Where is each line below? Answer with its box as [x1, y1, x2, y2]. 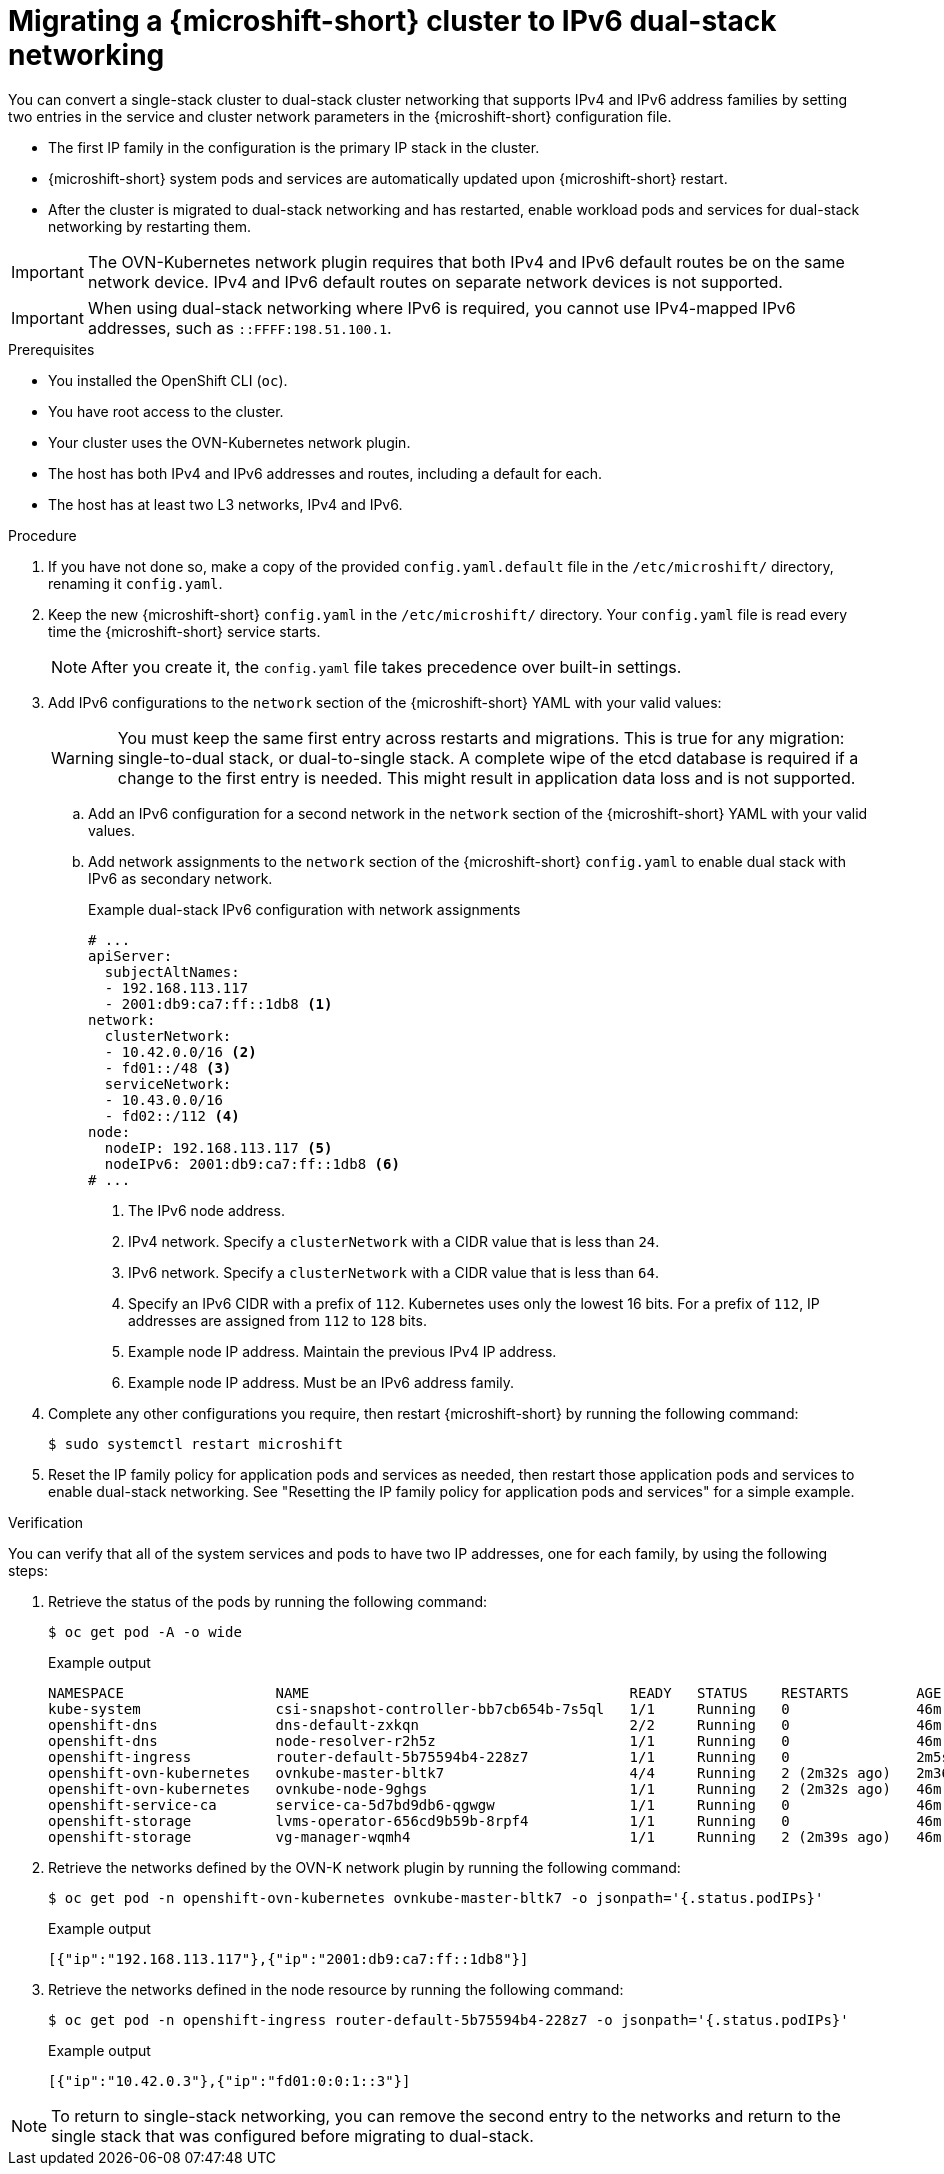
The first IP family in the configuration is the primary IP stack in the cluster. [48, 138, 540, 156]
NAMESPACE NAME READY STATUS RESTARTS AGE [48, 1684, 942, 1701]
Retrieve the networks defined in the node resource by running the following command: [48, 1980, 624, 1998]
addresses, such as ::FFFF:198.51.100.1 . [87, 317, 392, 338]
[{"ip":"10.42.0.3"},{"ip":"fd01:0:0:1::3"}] [48, 2072, 411, 2089]
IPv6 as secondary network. [88, 869, 273, 887]
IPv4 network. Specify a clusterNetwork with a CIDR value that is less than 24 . [128, 1232, 660, 1250]
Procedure [8, 526, 77, 544]
